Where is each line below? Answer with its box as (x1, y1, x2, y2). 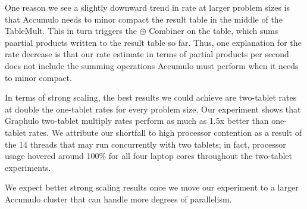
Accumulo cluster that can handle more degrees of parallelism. (5, 192, 232, 205)
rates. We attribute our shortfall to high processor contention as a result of (29, 126, 302, 138)
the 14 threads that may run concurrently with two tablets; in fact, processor (5, 138, 286, 150)
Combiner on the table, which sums (149, 24, 278, 37)
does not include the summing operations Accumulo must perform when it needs (5, 59, 299, 71)
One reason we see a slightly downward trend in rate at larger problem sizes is (5, 1, 290, 13)
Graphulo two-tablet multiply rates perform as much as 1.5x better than (5, 114, 269, 127)
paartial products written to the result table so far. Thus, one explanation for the (5, 36, 302, 48)
